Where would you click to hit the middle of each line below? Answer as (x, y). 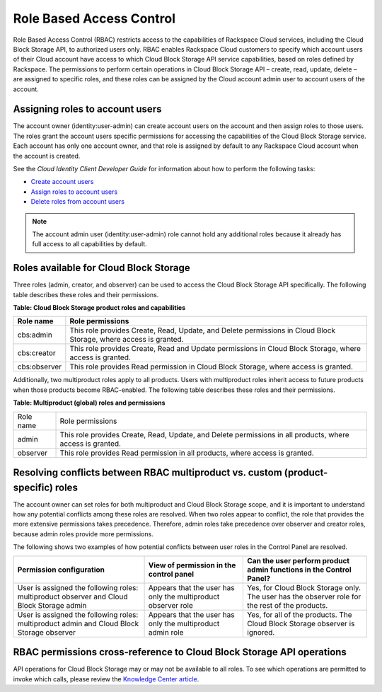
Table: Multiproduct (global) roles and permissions (89, 403)
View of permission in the (192, 565)
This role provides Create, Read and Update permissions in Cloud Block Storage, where (215, 349)
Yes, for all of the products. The (300, 614)
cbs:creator (36, 353)
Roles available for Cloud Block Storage (102, 268)
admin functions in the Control (299, 570)
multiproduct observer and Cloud (73, 596)
